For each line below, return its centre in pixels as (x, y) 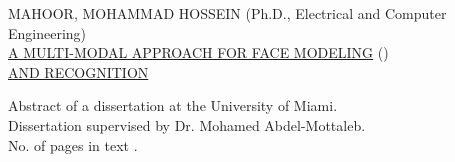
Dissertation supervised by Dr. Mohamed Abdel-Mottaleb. (187, 124)
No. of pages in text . (73, 144)
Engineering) (47, 32)
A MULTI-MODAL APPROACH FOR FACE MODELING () (198, 52)
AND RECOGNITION (78, 71)
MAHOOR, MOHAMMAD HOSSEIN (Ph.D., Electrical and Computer (227, 13)
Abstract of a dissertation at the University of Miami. (173, 105)
